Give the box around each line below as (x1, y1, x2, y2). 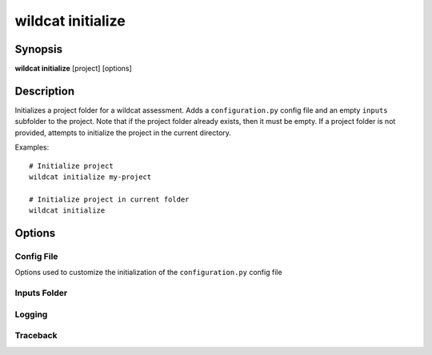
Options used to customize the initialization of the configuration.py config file (14, 268, 283, 277)
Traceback (14, 330, 58, 341)
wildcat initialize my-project (29, 172, 152, 181)
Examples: (14, 142, 50, 152)
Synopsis (14, 42, 63, 56)
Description (14, 84, 75, 98)
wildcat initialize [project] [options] (14, 64, 132, 74)
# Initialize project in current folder (29, 194, 190, 204)
